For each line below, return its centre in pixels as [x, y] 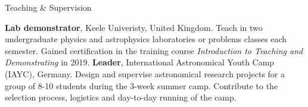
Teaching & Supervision [48, 7]
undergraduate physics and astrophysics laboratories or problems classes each [146, 39]
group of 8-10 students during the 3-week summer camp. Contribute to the [141, 85]
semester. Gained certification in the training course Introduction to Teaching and [154, 50]
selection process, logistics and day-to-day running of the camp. [121, 97]
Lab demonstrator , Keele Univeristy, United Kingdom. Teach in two [134, 27]
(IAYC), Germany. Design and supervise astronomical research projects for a [145, 73]
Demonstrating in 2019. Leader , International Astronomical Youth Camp [140, 62]
